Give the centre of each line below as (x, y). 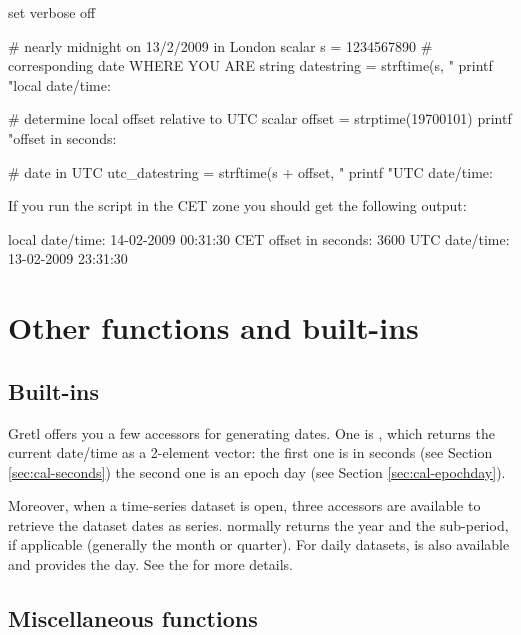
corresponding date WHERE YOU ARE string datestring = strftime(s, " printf (250, 65)
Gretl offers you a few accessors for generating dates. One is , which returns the (251, 432)
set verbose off (52, 12)
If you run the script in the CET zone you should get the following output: (237, 205)
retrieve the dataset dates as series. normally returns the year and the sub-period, (258, 524)
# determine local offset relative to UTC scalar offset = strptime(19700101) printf (260, 118)
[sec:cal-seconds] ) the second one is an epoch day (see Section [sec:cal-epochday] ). (257, 471)
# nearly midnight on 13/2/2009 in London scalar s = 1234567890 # (220, 45)
